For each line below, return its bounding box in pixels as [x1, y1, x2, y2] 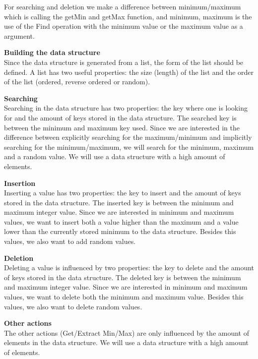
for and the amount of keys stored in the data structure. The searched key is [4, 112, 237, 122]
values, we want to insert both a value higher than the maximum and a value [4, 216, 239, 227]
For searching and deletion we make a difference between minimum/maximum [4, 1, 241, 11]
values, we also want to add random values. [4, 236, 136, 246]
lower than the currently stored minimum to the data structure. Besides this [4, 226, 236, 237]
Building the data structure [4, 47, 100, 58]
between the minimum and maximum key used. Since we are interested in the [4, 122, 240, 132]
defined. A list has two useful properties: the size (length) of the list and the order [4, 66, 254, 77]
